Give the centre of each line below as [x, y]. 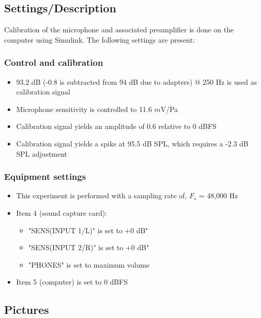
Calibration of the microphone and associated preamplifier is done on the [119, 30]
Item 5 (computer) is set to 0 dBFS [72, 282]
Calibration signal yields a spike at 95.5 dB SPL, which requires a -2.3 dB [132, 143]
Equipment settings [45, 176]
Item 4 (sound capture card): [62, 212]
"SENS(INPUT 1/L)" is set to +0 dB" [88, 230]
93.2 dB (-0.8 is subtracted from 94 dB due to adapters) [104, 81]
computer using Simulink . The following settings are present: [99, 39]
